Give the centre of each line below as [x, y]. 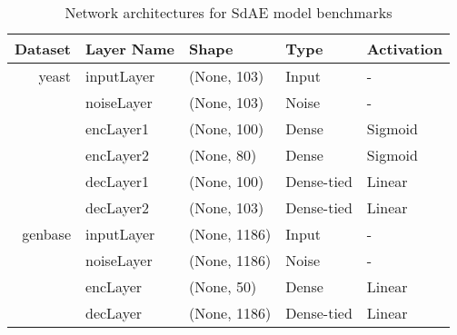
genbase [47, 234]
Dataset [43, 49]
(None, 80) [223, 155]
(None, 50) [223, 286]
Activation [404, 49]
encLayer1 [118, 128]
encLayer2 [118, 155]
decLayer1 [118, 181]
